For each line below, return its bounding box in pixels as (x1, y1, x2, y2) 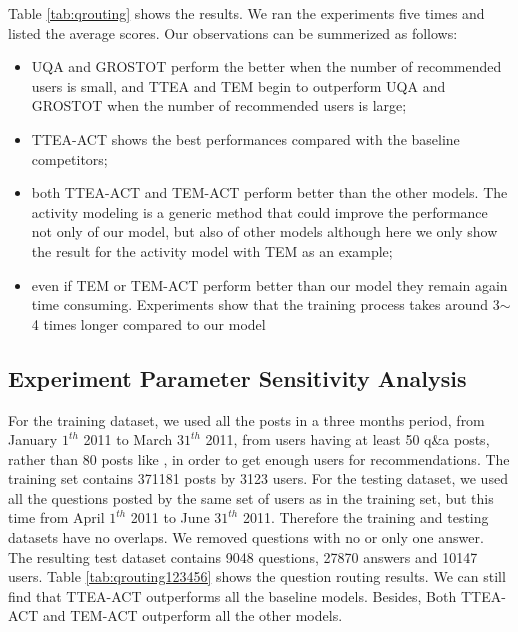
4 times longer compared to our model (31, 313, 266, 334)
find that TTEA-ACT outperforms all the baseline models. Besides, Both (8, 585, 457, 606)
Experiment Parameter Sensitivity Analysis (8, 362, 467, 393)
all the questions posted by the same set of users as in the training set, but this (8, 487, 494, 508)
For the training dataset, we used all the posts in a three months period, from (8, 409, 485, 430)
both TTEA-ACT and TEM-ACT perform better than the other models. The (31, 182, 508, 203)
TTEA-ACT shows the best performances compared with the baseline (31, 128, 460, 149)
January (8, 429, 58, 450)
